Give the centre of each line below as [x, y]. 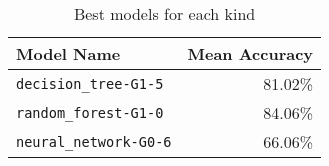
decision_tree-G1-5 [90, 83]
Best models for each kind [164, 13]
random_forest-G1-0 [90, 112]
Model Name [68, 53]
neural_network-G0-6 [94, 141]
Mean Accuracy [250, 53]
